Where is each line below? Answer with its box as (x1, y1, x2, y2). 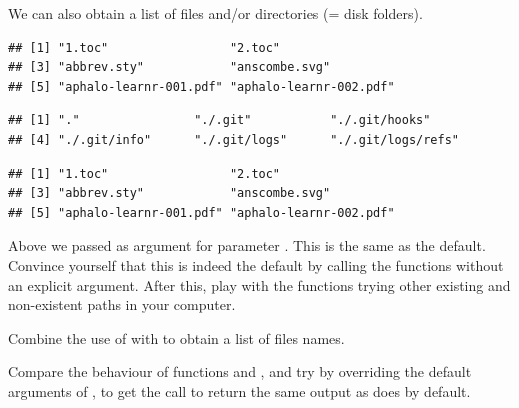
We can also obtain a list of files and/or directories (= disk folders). (8, 3, 423, 23)
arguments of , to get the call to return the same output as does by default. (8, 380, 471, 401)
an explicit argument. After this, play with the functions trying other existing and (8, 274, 511, 295)
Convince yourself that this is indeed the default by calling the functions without (8, 254, 504, 275)
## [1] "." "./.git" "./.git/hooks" (8, 113, 431, 128)
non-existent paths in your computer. (8, 294, 236, 315)
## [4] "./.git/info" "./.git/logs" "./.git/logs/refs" (8, 132, 460, 147)
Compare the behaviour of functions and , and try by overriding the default (8, 361, 472, 382)
